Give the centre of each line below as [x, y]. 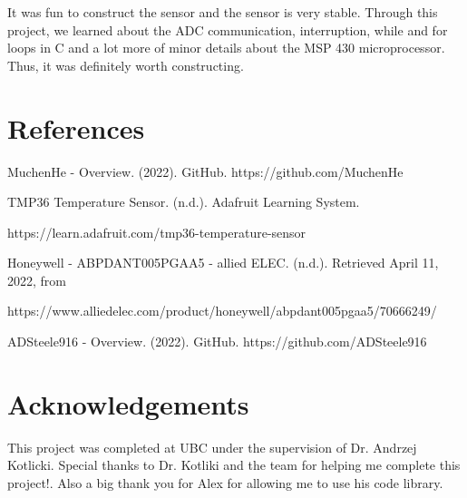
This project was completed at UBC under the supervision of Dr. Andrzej [212, 447]
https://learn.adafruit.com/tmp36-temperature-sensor [157, 232]
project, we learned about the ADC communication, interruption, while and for [228, 29]
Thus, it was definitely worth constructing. [126, 65]
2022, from [37, 280]
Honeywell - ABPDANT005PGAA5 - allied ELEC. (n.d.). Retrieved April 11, [223, 263]
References [76, 127]
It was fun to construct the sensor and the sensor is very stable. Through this [223, 12]
